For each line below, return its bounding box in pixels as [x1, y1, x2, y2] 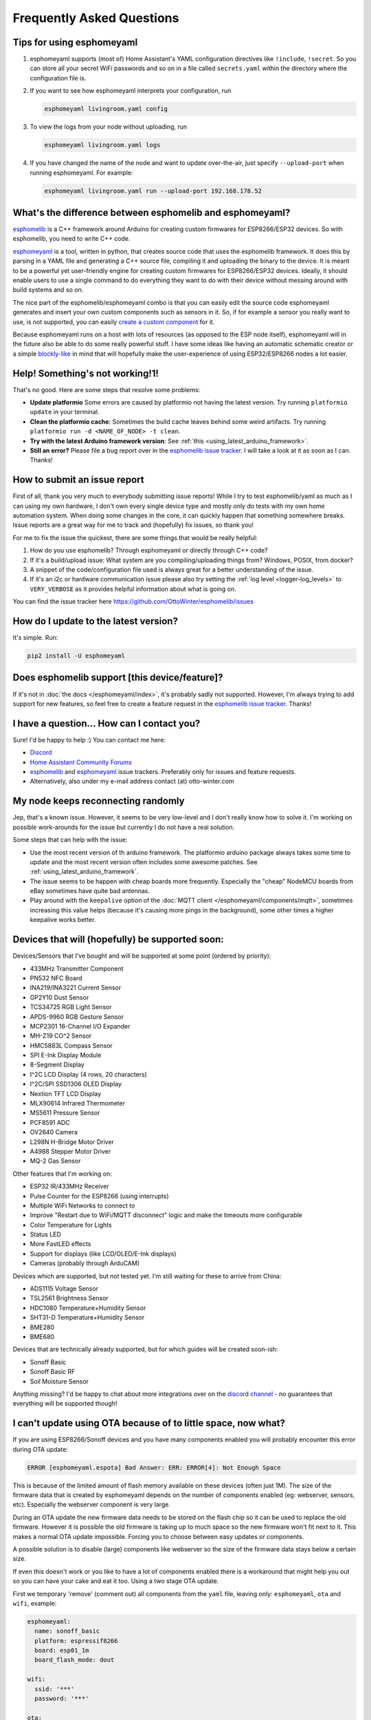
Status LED [30, 1230, 62, 1238]
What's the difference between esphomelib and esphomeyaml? [12, 206, 291, 218]
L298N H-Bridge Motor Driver [30, 1137, 115, 1146]
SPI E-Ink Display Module [30, 1051, 102, 1060]
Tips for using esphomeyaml [12, 36, 138, 48]
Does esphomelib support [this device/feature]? [12, 671, 223, 684]
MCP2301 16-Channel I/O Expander [30, 1022, 131, 1030]
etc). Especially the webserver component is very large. [12, 1501, 171, 1509]
